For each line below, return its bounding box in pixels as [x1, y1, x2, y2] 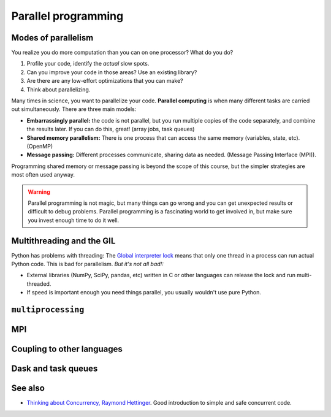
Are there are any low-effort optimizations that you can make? [26, 77, 183, 85]
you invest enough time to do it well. [28, 216, 120, 224]
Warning [28, 188, 50, 196]
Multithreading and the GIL [11, 235, 116, 246]
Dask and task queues [11, 364, 98, 374]
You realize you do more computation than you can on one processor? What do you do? [11, 49, 234, 56]
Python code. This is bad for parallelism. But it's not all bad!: [11, 261, 164, 267]
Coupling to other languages [11, 344, 123, 354]
